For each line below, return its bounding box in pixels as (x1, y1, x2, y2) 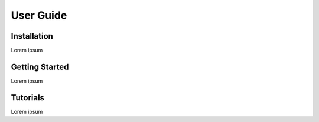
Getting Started (11, 62, 69, 72)
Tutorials (11, 93, 44, 103)
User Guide (11, 9, 67, 22)
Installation (11, 31, 53, 41)
